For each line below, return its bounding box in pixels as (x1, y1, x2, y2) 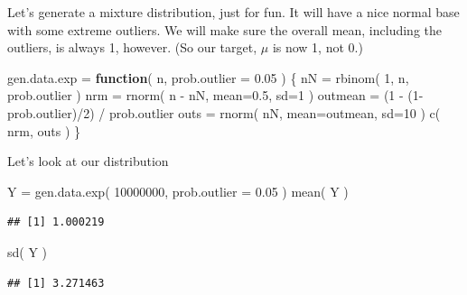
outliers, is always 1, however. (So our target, (7, 38, 257, 57)
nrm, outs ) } (7, 121, 81, 140)
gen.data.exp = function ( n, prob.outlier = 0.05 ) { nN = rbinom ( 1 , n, (7, 68, 409, 87)
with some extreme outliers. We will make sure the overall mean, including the (7, 20, 443, 39)
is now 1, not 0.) (272, 38, 363, 57)
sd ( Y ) (7, 242, 48, 261)
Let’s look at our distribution (7, 152, 169, 171)
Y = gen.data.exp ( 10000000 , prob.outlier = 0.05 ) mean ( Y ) (7, 181, 349, 200)
